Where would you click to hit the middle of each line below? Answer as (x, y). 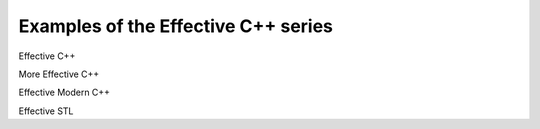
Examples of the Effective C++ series (176, 26)
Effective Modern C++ (64, 92)
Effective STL (46, 111)
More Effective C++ (59, 74)
